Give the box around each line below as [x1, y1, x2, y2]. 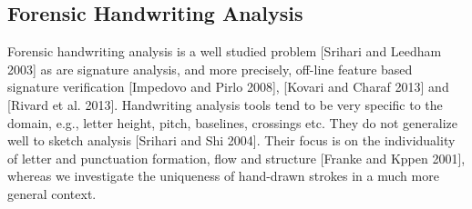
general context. [7, 184, 97, 203]
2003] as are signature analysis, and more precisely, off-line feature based [7, 59, 413, 78]
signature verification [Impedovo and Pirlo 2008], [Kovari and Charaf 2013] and [7, 77, 449, 96]
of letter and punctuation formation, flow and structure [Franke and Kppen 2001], [7, 148, 466, 167]
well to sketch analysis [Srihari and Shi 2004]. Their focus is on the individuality [7, 131, 456, 150]
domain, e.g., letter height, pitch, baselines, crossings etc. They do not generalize [7, 113, 457, 132]
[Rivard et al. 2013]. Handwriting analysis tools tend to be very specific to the [7, 95, 443, 114]
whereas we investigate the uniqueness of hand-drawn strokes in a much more [7, 166, 439, 185]
